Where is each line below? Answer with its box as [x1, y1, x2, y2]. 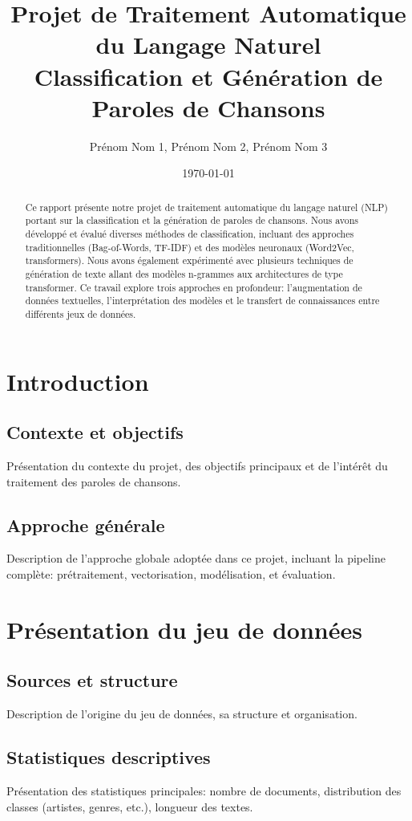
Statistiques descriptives [6, 745, 211, 770]
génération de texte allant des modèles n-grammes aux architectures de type [25, 266, 343, 280]
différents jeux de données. [25, 307, 136, 320]
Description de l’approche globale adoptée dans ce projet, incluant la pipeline [6, 550, 386, 567]
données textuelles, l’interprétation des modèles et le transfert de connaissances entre [25, 294, 380, 307]
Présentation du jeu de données [6, 612, 362, 645]
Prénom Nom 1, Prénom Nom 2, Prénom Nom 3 [89, 137, 328, 154]
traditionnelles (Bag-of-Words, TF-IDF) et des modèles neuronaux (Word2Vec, [25, 240, 354, 254]
